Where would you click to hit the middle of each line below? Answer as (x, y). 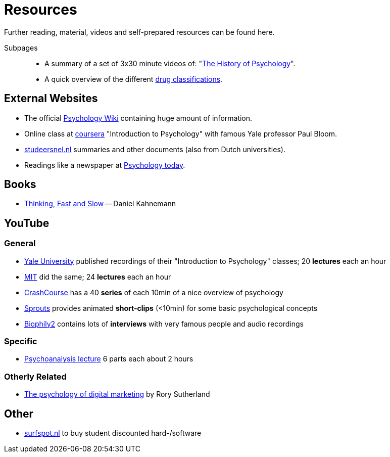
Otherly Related (35, 376)
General (20, 243)
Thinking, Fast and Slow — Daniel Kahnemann (100, 204)
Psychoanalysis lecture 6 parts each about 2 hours (109, 359)
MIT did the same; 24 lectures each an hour (98, 277)
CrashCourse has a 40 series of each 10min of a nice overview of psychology (154, 292)
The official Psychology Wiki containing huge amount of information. (138, 118)
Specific (21, 341)
